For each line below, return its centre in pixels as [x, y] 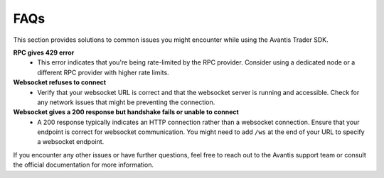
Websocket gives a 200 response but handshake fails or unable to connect [126, 112]
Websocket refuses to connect [60, 82]
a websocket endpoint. [71, 142]
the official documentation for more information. [84, 165]
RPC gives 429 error [44, 52]
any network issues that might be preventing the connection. [126, 102]
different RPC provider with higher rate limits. [103, 72]
